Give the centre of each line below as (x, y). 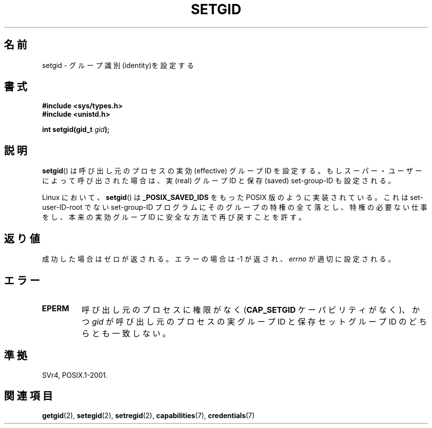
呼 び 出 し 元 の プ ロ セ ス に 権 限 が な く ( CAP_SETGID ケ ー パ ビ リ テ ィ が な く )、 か (251, 310)
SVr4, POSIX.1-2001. (75, 375)
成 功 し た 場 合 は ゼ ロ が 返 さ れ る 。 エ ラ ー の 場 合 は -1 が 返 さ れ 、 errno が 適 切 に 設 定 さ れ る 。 (218, 259)
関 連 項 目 (28, 396)
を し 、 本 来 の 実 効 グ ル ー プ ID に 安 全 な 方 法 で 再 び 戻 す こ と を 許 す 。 (174, 217)
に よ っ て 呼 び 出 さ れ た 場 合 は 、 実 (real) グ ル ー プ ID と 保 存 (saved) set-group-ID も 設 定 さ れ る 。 (219, 181)
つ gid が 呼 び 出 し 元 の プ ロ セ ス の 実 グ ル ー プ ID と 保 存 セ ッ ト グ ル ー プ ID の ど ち (254, 321)
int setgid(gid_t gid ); (76, 130)
